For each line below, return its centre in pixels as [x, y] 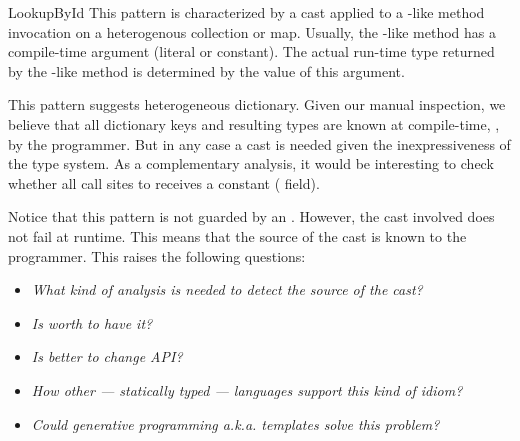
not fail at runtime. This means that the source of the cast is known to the [237, 235]
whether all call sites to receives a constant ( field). [164, 182]
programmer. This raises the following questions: [157, 255]
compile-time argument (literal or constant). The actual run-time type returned [251, 51]
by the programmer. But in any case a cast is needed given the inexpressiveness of [259, 143]
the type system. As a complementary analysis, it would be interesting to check [251, 163]
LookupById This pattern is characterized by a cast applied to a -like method [246, 12]
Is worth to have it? [92, 322]
